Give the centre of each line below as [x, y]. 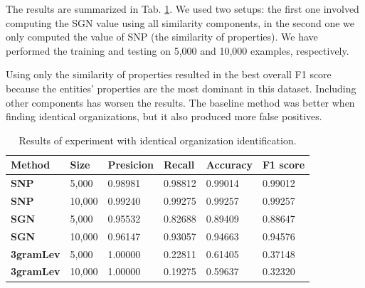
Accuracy [229, 165]
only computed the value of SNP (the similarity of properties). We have [162, 37]
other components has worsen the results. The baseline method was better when [180, 102]
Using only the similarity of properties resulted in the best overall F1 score [169, 74]
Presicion [131, 165]
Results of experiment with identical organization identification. [158, 140]
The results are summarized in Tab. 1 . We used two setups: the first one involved [182, 9]
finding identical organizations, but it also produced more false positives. [164, 116]
